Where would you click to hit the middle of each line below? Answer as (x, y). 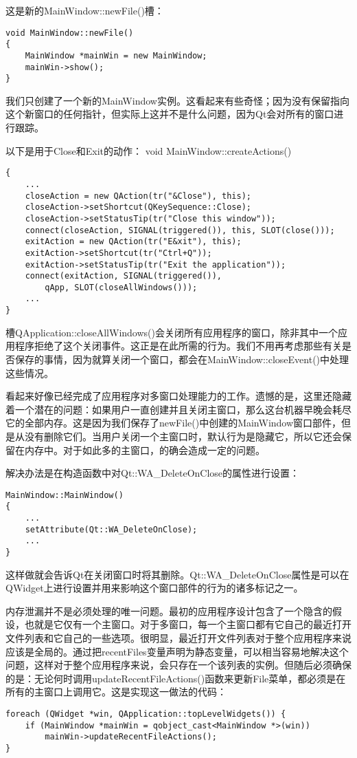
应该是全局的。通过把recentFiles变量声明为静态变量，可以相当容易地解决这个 (177, 651)
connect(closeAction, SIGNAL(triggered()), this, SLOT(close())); (180, 230)
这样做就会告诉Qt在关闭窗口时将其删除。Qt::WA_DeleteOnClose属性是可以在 (177, 574)
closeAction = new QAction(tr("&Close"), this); (138, 196)
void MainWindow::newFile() (70, 33)
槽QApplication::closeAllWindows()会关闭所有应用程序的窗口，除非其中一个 (172, 332)
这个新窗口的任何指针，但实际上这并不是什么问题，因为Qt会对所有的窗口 (170, 114)
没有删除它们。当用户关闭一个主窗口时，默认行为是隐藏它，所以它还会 (183, 436)
